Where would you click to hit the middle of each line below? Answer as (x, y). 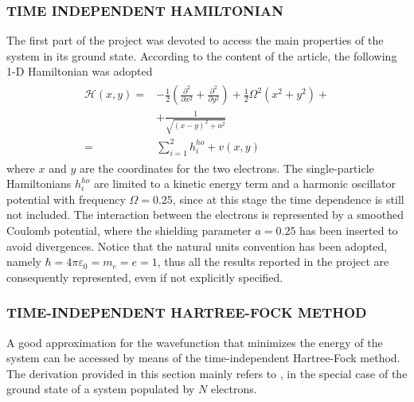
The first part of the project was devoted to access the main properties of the (195, 40)
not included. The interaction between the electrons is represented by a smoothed (205, 215)
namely (24, 261)
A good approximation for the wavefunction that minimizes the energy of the (195, 342)
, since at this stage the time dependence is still (288, 199)
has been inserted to (349, 230)
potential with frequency (66, 199)
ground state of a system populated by (101, 389)
